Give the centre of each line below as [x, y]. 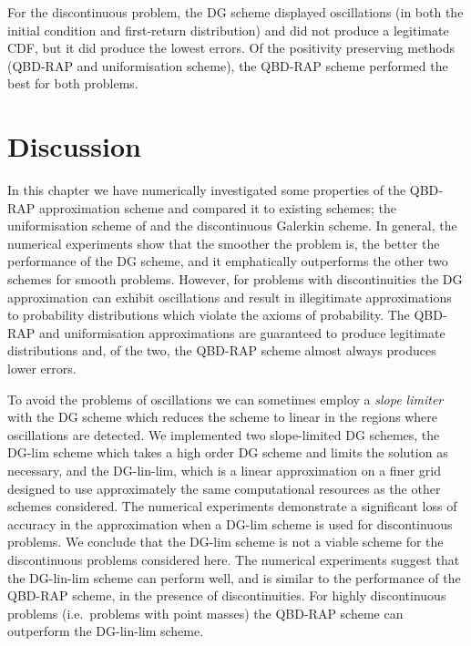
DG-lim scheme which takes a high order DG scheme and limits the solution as [228, 452]
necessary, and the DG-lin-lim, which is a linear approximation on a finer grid [224, 470]
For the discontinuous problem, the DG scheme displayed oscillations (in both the [235, 12]
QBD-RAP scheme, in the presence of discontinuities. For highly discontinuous [227, 595]
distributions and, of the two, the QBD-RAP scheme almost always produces [222, 350]
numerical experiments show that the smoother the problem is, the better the [224, 243]
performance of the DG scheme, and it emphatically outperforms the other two [228, 261]
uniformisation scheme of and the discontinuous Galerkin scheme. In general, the [232, 226]
